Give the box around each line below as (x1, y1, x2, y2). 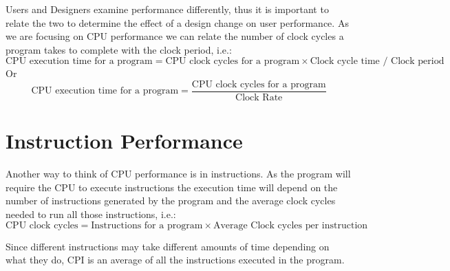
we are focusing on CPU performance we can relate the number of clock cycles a (6, 29, 344, 43)
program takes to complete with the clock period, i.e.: (6, 42, 232, 56)
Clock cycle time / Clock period (310, 56, 444, 67)
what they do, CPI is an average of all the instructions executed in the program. (6, 252, 345, 267)
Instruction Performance (6, 127, 243, 155)
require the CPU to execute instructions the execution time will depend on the (6, 180, 338, 194)
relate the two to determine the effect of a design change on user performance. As (6, 15, 349, 30)
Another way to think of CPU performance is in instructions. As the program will (6, 166, 351, 181)
